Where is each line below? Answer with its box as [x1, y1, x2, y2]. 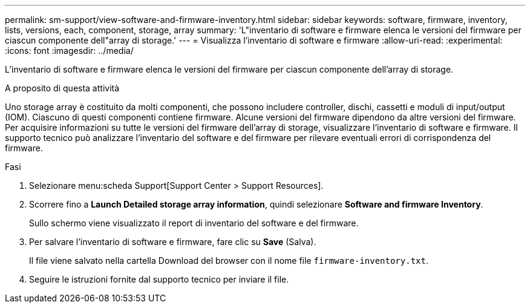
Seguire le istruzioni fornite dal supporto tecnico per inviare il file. [29, 274, 289, 284]
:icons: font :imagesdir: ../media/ [5, 45, 134, 56]
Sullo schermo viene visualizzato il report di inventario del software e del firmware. [29, 218, 359, 228]
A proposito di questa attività [5, 83, 120, 93]
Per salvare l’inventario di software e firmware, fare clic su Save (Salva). [29, 237, 316, 247]
